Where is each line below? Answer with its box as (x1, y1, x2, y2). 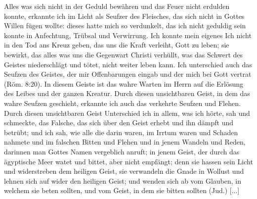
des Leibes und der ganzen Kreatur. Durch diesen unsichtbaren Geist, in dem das (4, 88, 250, 99)
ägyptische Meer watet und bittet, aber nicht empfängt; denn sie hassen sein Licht (4, 156, 253, 166)
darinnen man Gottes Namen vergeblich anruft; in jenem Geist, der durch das (4, 146, 240, 156)
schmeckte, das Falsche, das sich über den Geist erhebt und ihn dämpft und (4, 117, 234, 128)
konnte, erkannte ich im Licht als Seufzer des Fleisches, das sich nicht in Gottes (4, 10, 245, 21)
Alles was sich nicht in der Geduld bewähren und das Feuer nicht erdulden (4, 1, 230, 11)
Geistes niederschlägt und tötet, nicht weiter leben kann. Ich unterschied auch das (4, 59, 252, 69)
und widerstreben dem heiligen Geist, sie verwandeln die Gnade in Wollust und (4, 166, 244, 176)
